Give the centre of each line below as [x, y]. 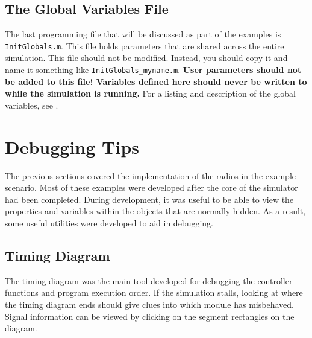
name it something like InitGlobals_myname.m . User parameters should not [153, 70]
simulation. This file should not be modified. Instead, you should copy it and [146, 58]
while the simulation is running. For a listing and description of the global [150, 93]
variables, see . [32, 105]
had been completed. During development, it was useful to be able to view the [149, 199]
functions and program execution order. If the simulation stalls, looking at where [154, 292]
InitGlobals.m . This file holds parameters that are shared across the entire [145, 46]
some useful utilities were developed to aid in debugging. [109, 222]
